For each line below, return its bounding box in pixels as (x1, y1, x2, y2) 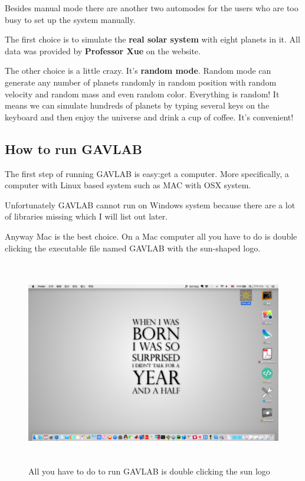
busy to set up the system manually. (5, 13, 136, 25)
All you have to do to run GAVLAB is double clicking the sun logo (28, 464, 270, 477)
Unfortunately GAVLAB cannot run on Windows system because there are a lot (5, 198, 296, 211)
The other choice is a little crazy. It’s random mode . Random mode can (5, 64, 271, 77)
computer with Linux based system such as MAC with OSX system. (5, 179, 251, 191)
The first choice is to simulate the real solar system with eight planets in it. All (5, 33, 300, 45)
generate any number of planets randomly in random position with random (5, 76, 277, 88)
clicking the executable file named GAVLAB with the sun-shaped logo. (5, 241, 261, 254)
